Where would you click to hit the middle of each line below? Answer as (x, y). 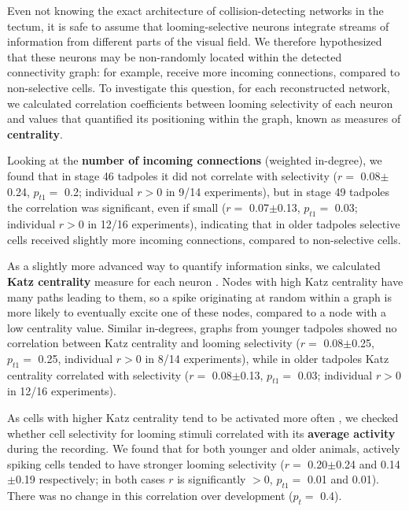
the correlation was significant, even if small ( (117, 207)
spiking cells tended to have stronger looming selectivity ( (146, 463)
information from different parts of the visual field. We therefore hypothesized (195, 41)
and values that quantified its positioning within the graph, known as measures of (204, 118)
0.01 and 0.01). (343, 479)
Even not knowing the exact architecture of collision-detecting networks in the (195, 10)
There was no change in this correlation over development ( (150, 496)
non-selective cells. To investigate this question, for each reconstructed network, (199, 87)
